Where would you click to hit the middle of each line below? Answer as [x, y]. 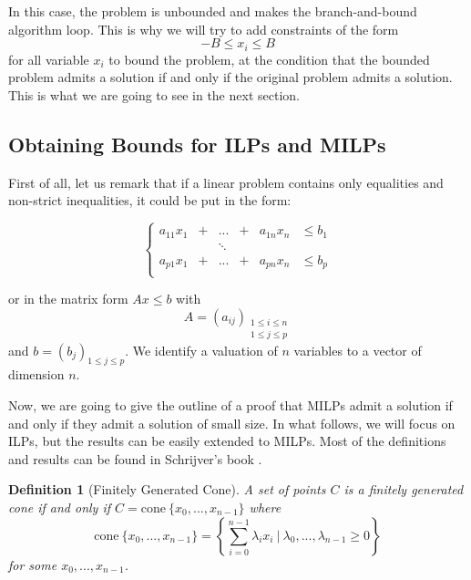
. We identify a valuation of [201, 350]
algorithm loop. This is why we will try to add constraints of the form [204, 29]
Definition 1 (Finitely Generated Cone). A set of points [167, 489]
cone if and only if [60, 507]
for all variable [49, 59]
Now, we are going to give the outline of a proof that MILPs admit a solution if [230, 404]
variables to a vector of [358, 350]
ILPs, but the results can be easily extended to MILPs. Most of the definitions [227, 441]
